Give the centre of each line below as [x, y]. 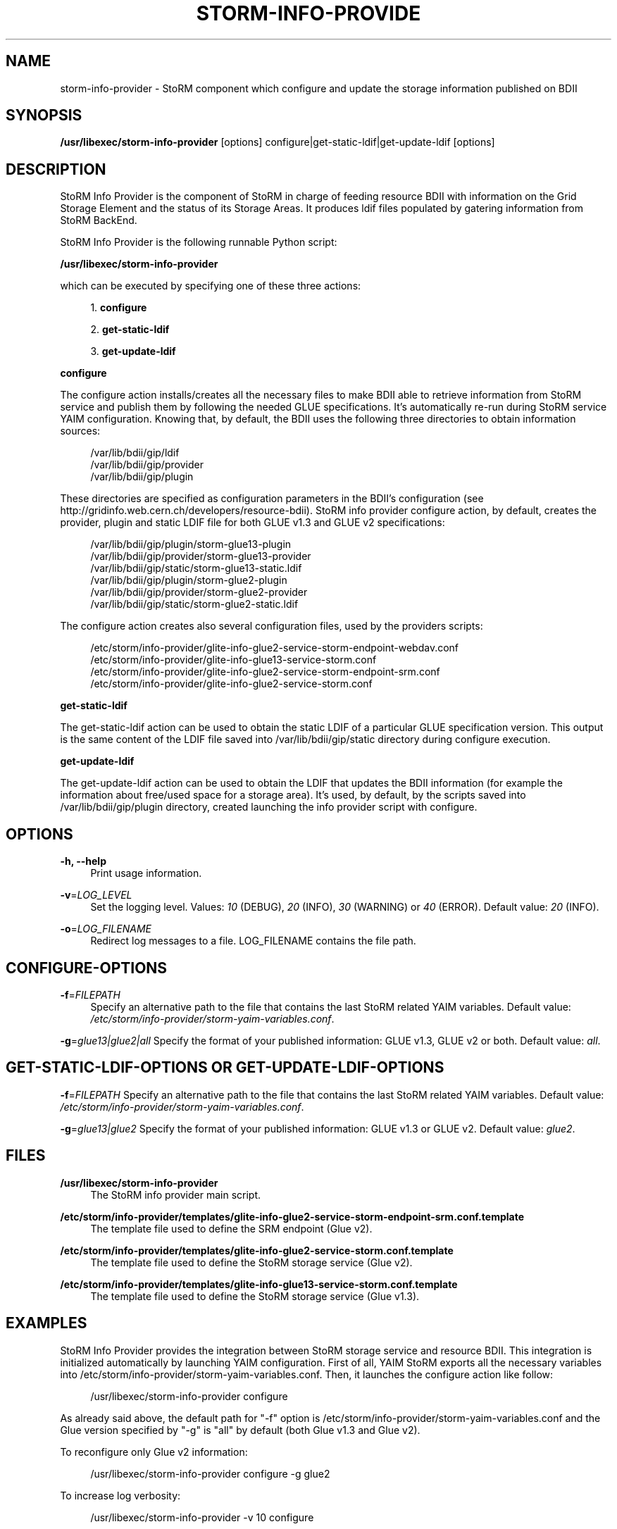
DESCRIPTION [56, 169]
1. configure [119, 308]
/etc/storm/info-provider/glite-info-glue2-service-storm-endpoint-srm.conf [265, 672]
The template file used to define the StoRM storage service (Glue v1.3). [255, 1296]
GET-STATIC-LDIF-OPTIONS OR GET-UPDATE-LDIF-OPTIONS [225, 1068]
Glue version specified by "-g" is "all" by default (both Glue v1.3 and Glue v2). [240, 1430]
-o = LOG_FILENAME [106, 929]
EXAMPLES [46, 1323]
